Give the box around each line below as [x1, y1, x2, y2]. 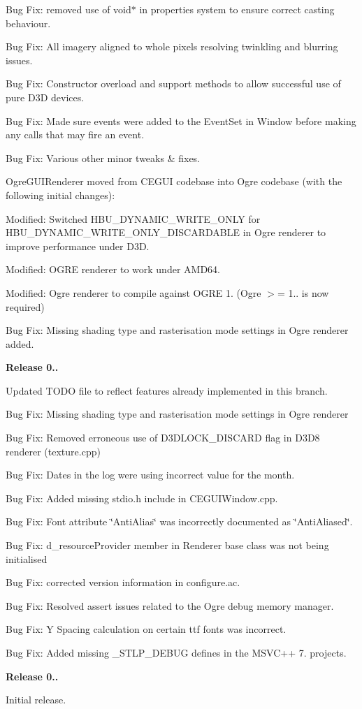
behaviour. [6, 15, 51, 30]
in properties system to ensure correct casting [139, 2, 335, 16]
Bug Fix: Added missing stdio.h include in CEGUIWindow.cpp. [6, 490, 278, 505]
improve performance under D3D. [6, 238, 150, 253]
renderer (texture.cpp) [6, 444, 101, 458]
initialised [6, 551, 48, 566]
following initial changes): [6, 187, 115, 202]
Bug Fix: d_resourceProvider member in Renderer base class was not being [6, 538, 329, 553]
